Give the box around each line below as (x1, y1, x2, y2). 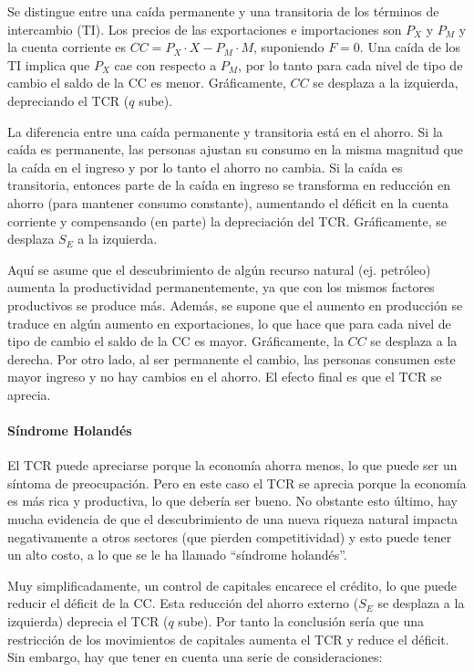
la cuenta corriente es (7, 37, 127, 57)
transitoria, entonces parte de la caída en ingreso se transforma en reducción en (7, 175, 450, 194)
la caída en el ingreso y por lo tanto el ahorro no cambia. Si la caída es (7, 157, 403, 176)
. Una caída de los (359, 37, 460, 57)
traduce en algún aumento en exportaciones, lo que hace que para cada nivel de (7, 313, 451, 332)
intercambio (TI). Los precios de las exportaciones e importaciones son (7, 19, 402, 38)
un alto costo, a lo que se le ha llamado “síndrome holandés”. (7, 545, 347, 564)
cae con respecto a (114, 55, 217, 74)
